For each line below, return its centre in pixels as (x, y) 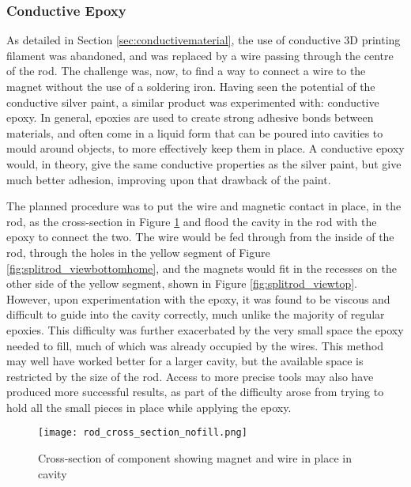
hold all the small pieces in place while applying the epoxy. (149, 407)
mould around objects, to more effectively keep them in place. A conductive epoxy (205, 148)
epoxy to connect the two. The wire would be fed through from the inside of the (200, 237)
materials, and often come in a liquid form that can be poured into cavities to (195, 132)
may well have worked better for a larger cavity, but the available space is (185, 361)
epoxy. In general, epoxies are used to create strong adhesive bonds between (190, 117)
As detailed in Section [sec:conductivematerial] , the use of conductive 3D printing (204, 40)
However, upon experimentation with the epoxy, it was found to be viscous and (198, 298)
